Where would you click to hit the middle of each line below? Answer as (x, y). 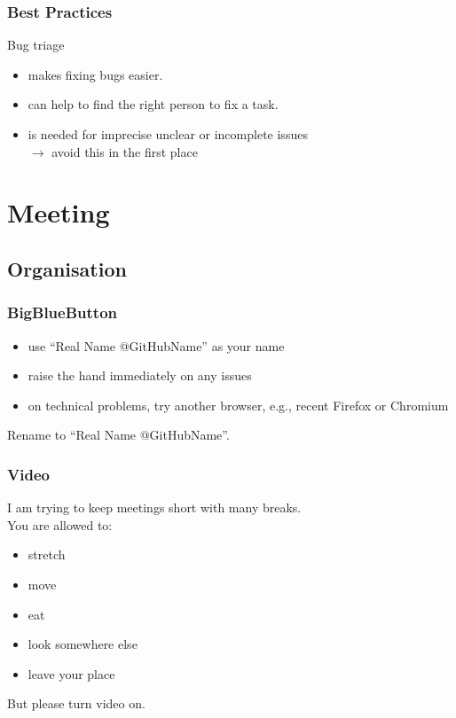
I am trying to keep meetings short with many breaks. (154, 507)
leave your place (71, 673)
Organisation (67, 268)
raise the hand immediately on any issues (140, 375)
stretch (47, 554)
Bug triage (36, 45)
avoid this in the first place (125, 151)
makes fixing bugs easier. (95, 74)
